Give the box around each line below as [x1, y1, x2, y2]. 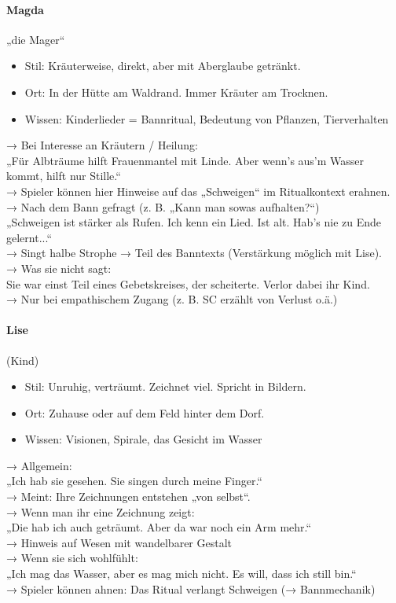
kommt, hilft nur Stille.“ [6, 167, 121, 184]
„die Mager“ [6, 31, 65, 47]
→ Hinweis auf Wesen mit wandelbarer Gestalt [6, 534, 232, 550]
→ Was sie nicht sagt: [6, 259, 112, 276]
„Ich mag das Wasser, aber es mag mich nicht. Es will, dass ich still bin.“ [6, 565, 357, 582]
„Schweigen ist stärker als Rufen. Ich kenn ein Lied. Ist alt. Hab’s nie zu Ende [6, 214, 382, 230]
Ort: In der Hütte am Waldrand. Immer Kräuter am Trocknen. [24, 83, 328, 100]
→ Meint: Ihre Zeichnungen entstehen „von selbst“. [6, 488, 251, 505]
